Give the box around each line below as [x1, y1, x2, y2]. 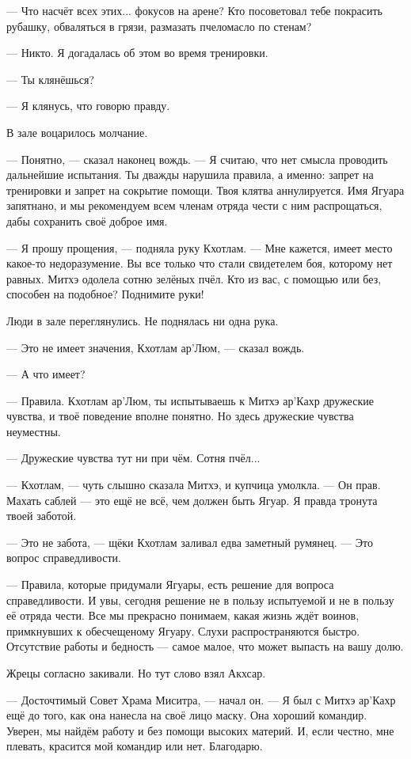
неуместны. [6, 423, 61, 439]
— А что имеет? [6, 366, 86, 382]
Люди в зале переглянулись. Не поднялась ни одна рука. [6, 312, 279, 328]
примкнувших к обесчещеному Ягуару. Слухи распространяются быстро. [6, 622, 360, 639]
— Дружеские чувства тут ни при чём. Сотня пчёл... [6, 450, 261, 466]
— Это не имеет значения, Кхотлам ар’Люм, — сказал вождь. [6, 339, 305, 355]
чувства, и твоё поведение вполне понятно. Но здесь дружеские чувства [6, 408, 354, 424]
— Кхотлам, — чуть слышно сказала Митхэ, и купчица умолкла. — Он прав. [6, 476, 381, 493]
